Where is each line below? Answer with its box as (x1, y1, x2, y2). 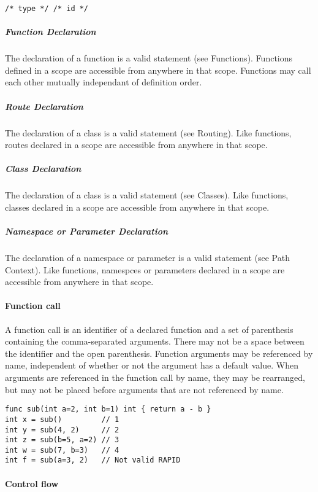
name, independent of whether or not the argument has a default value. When (5, 359, 298, 372)
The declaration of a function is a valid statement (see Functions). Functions (5, 52, 293, 64)
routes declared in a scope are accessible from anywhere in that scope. (5, 138, 268, 151)
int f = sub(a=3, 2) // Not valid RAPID (5, 456, 181, 465)
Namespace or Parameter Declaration (5, 225, 168, 238)
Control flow (5, 477, 59, 490)
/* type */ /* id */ (5, 4, 89, 13)
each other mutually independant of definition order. (5, 76, 202, 88)
